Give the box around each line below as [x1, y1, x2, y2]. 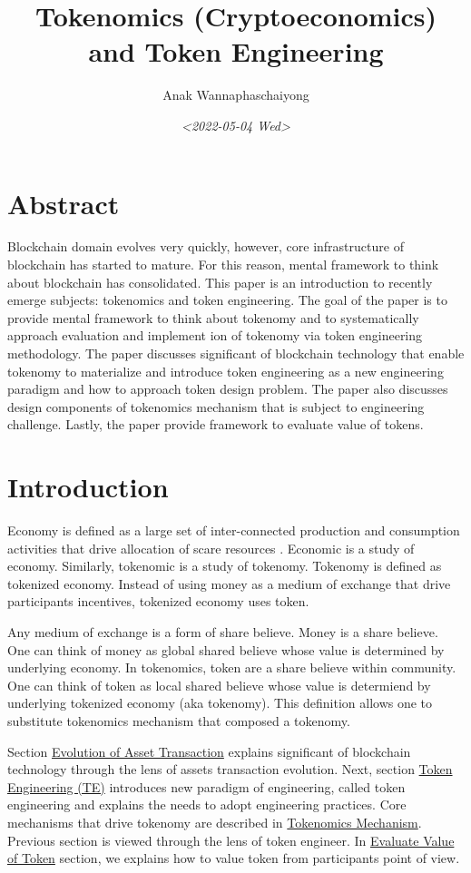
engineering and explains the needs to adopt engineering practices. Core [7, 795, 407, 814]
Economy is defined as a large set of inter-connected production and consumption [7, 521, 460, 540]
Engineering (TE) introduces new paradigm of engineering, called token [7, 777, 406, 796]
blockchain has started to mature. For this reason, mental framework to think [7, 255, 439, 274]
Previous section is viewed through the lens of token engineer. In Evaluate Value [7, 830, 455, 849]
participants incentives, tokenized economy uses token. [7, 592, 309, 611]
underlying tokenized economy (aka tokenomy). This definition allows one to [7, 693, 433, 712]
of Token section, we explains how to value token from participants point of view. [7, 848, 460, 868]
